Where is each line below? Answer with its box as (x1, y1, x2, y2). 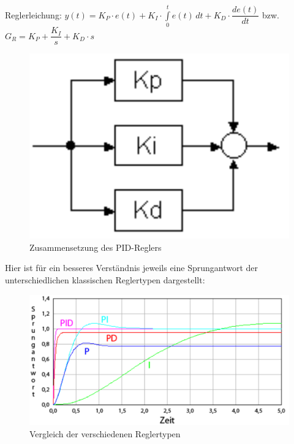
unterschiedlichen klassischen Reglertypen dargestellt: (5, 274, 205, 286)
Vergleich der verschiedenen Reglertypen (29, 427, 181, 440)
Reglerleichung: (5, 8, 62, 21)
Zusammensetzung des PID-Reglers (29, 240, 162, 253)
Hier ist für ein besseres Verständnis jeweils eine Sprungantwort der (5, 261, 258, 274)
